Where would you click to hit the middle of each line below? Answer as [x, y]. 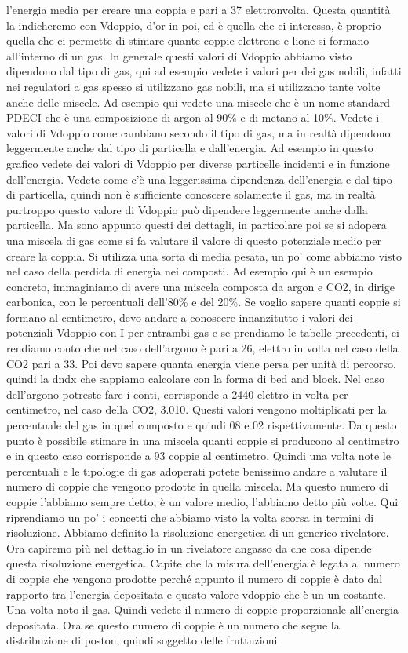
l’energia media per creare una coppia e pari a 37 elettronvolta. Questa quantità [199, 9]
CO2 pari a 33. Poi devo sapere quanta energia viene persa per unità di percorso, [201, 363]
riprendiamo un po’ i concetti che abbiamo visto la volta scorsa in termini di [190, 517]
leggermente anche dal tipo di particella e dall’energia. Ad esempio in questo [190, 148]
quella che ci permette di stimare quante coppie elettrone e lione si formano [188, 40]
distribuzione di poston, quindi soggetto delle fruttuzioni [142, 640]
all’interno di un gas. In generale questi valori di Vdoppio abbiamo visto [179, 55]
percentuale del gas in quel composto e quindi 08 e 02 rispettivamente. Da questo [202, 425]
